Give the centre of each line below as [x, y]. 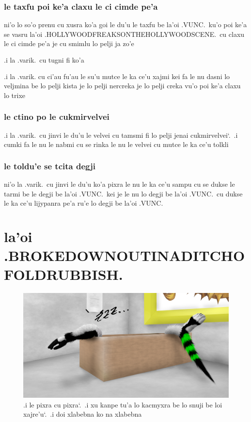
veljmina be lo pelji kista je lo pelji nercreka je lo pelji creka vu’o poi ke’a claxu [122, 86]
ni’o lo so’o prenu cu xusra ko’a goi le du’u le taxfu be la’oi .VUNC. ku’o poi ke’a [125, 24]
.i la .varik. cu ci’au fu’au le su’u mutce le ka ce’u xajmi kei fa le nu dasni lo [117, 76]
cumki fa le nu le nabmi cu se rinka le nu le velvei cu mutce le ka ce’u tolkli [116, 144]
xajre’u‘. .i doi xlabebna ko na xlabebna [83, 414]
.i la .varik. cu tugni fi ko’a [44, 60]
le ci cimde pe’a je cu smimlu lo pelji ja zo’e [69, 43]
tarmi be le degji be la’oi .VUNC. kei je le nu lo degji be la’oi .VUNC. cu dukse [123, 193]
